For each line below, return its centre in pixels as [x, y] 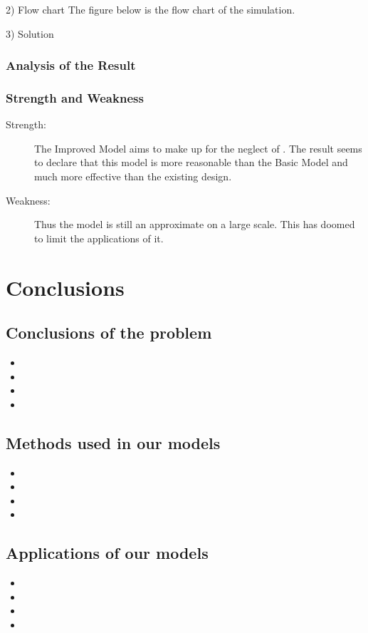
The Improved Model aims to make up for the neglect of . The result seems [198, 148]
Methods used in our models [113, 442]
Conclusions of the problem [109, 333]
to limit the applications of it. [99, 238]
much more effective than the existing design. [133, 176]
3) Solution [30, 33]
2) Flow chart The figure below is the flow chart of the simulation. [151, 9]
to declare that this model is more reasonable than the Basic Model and [191, 162]
